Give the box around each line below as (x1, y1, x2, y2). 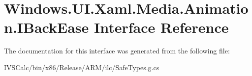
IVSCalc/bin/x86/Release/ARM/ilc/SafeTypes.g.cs (4, 62, 159, 72)
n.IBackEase (4, 17, 89, 37)
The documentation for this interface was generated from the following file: (4, 46, 230, 56)
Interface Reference (94, 17, 229, 37)
